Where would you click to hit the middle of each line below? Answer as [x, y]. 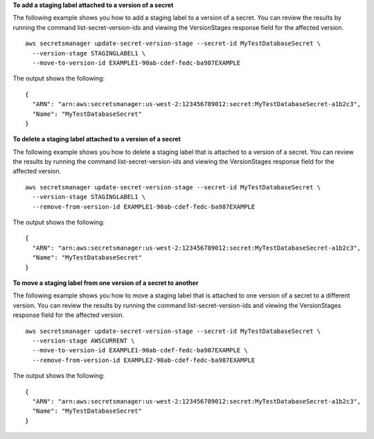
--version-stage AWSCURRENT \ [83, 341]
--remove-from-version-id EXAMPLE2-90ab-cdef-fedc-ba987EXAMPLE [144, 360]
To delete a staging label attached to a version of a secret [97, 139]
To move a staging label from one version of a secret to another [106, 283]
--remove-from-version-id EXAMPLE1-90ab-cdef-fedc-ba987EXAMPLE [144, 207]
